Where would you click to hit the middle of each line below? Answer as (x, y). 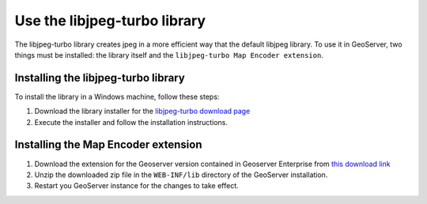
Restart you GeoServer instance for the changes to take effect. (136, 186)
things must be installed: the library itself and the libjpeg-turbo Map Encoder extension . (169, 55)
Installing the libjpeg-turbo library (100, 78)
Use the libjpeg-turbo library (110, 21)
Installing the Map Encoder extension (108, 145)
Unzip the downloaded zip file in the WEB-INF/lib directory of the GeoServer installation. (181, 175)
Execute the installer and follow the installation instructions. (131, 122)
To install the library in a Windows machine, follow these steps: (117, 96)
